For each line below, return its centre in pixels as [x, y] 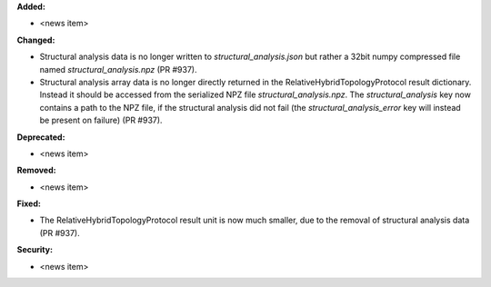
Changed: [36, 40]
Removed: [36, 170]
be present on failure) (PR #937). [101, 120]
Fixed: [29, 203]
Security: [35, 250]
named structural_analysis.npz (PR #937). [118, 69]
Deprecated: [41, 137]
